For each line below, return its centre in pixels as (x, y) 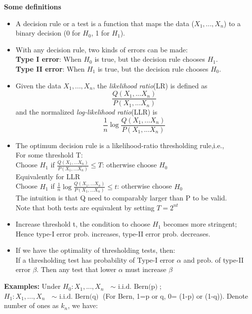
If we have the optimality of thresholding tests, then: (95, 250)
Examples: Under (32, 286)
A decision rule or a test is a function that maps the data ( (105, 23)
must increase (146, 269)
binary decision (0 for (48, 33)
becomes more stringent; (200, 224)
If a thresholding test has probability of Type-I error (95, 259)
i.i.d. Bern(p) (138, 287)
